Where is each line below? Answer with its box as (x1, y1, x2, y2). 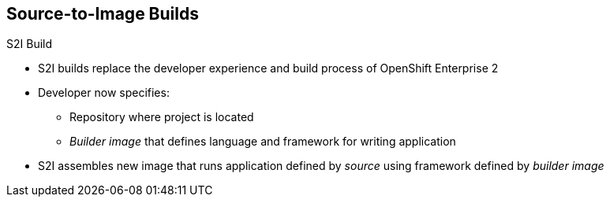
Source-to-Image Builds (6, 4, 199, 24)
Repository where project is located (69, 110, 254, 124)
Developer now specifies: (38, 86, 170, 100)
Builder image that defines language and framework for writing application (69, 135, 456, 149)
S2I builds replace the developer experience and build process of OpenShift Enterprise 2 (38, 61, 499, 76)
